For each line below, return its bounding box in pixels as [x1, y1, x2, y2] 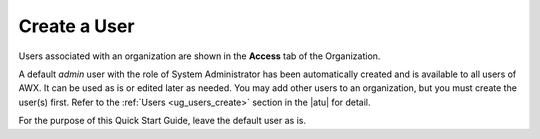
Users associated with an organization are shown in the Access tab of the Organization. [18, 50, 381, 62]
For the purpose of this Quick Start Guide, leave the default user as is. [18, 115, 307, 127]
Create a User [18, 15, 135, 37]
